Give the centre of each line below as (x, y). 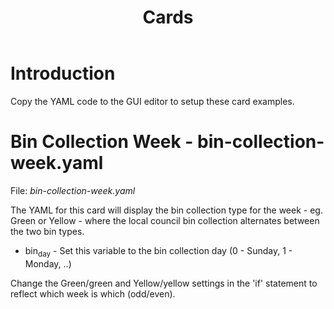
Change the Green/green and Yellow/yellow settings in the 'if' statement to (164, 283)
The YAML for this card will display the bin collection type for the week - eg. (166, 210)
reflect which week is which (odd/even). (93, 293)
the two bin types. (47, 231)
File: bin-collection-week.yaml (73, 190)
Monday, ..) (48, 263)
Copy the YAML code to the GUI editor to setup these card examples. (152, 101)
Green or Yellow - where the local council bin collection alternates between (165, 220)
